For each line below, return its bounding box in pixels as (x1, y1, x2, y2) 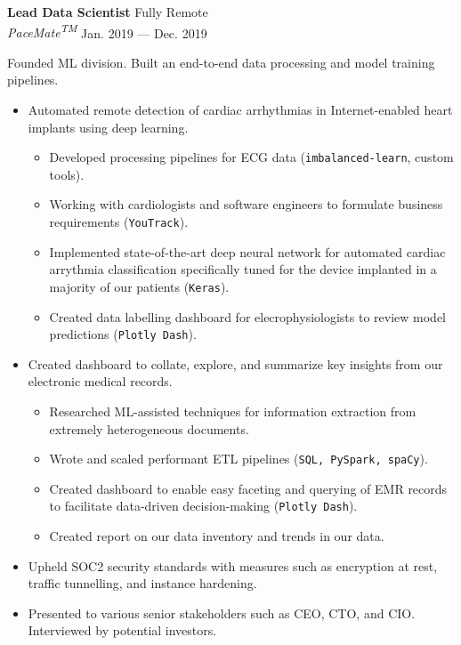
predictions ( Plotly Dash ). (49, 325, 197, 343)
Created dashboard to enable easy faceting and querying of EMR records (49, 479, 448, 497)
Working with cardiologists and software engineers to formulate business (49, 195, 443, 214)
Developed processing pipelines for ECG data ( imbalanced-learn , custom (49, 148, 454, 166)
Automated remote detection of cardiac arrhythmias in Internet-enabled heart (28, 101, 453, 119)
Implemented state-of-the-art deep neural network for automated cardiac (49, 242, 446, 261)
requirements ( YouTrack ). (49, 213, 189, 231)
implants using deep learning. (28, 117, 189, 136)
